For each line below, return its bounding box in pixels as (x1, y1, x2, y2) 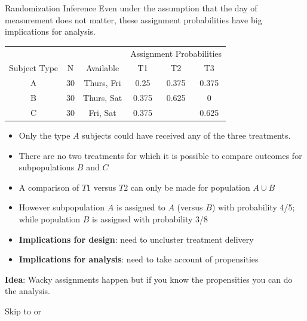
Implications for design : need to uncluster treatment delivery (19, 233, 254, 245)
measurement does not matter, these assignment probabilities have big (5, 13, 262, 26)
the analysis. (5, 285, 50, 297)
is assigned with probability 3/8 (92, 212, 208, 225)
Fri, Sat (88, 106, 116, 118)
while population (19, 212, 81, 225)
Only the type (19, 129, 70, 141)
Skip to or (5, 304, 42, 317)
